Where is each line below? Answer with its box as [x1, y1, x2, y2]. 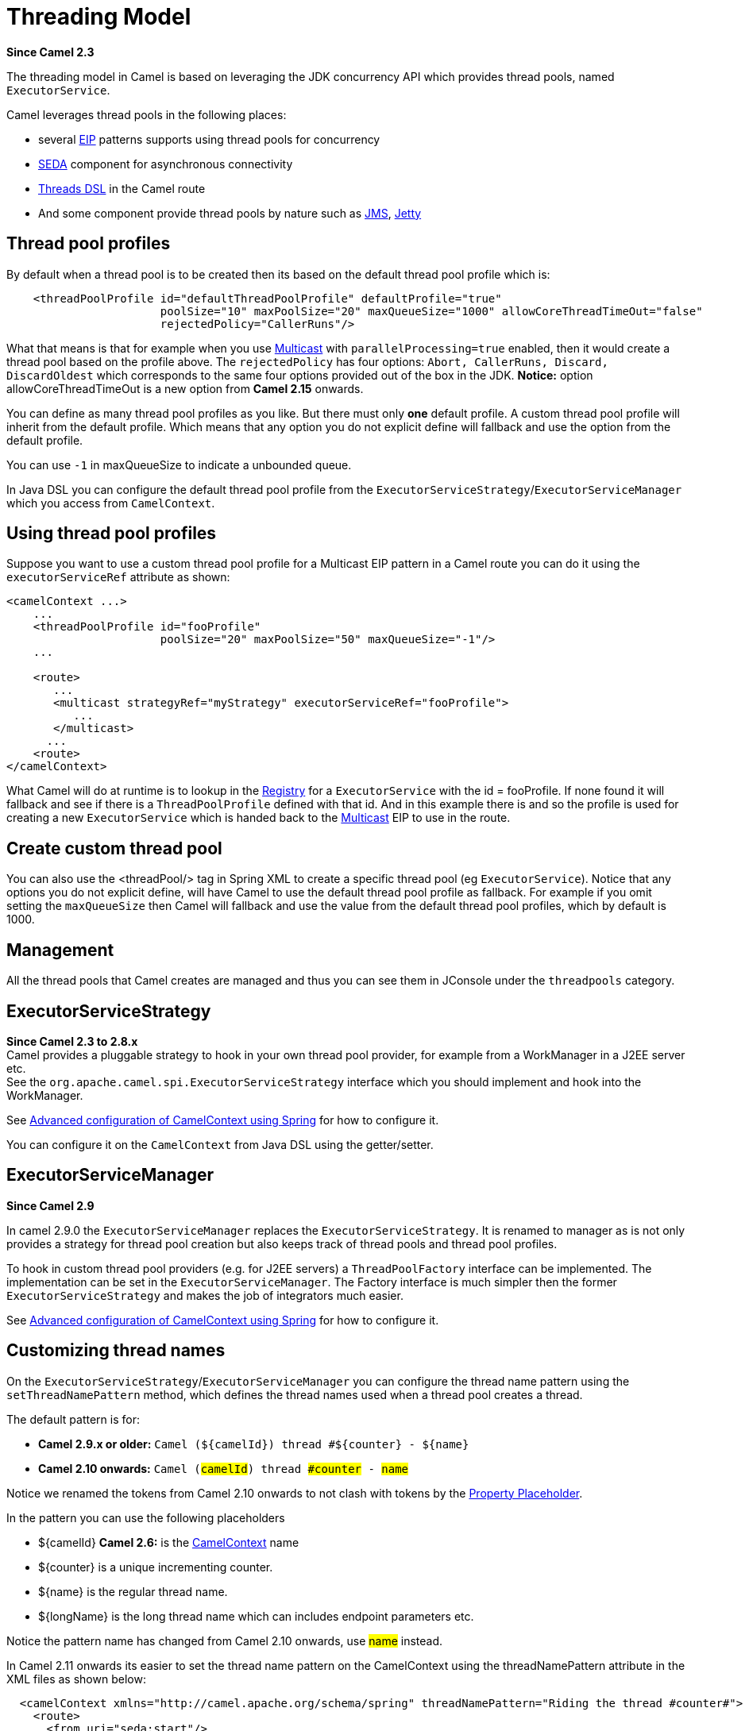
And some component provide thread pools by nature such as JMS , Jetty [38, 206, 422, 220]
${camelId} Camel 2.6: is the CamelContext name [38, 1535, 299, 1549]
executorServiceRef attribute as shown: [6, 570, 230, 584]
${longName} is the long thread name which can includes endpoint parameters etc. [38, 1609, 474, 1623]
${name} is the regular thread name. [38, 1584, 228, 1598]
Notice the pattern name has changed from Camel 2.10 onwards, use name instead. [6, 1633, 443, 1648]
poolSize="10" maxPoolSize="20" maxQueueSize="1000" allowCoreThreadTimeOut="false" [160, 304, 703, 318]
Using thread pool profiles [6, 523, 217, 544]
